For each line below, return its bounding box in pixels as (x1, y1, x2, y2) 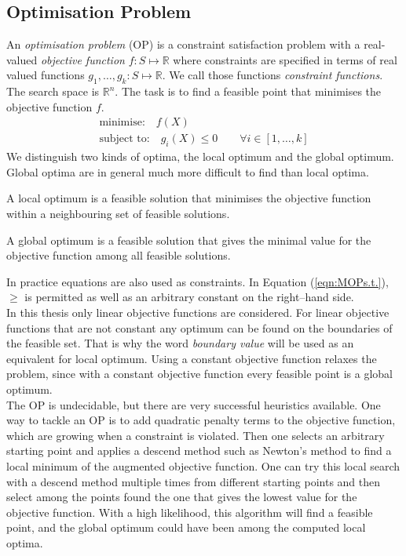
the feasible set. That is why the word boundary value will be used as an (6, 335, 354, 351)
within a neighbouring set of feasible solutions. (6, 205, 230, 222)
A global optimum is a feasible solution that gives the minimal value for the (6, 231, 371, 248)
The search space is (6, 83, 100, 100)
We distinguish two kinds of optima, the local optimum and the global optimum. (6, 148, 394, 165)
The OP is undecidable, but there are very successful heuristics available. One (6, 396, 381, 412)
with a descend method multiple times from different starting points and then (6, 473, 381, 489)
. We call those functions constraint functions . (162, 67, 383, 83)
